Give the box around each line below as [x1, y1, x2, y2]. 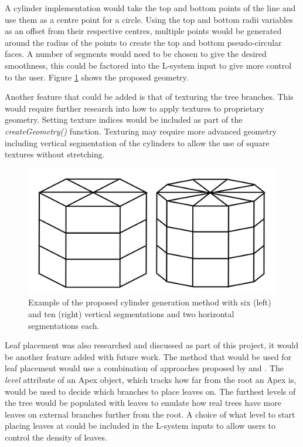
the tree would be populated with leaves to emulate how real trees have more [5, 396, 281, 409]
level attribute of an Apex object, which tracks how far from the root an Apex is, [5, 373, 297, 385]
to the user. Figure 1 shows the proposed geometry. [5, 70, 189, 83]
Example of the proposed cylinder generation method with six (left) [28, 296, 271, 308]
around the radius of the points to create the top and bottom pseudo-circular [5, 36, 282, 48]
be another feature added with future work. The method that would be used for [5, 350, 292, 362]
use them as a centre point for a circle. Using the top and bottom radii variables [5, 13, 293, 25]
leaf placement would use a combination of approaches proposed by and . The [5, 362, 284, 374]
